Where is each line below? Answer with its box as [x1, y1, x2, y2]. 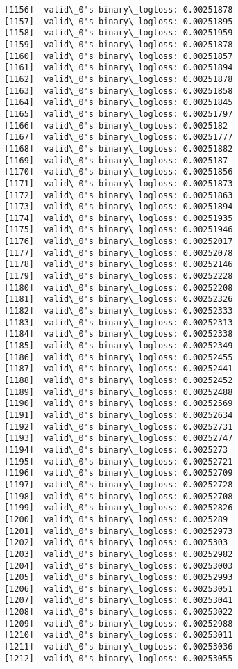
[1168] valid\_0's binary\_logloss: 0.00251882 [4, 143, 233, 154]
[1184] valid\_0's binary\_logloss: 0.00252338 [4, 329, 233, 339]
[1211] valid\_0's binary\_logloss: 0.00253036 [4, 642, 233, 652]
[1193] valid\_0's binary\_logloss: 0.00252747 [4, 433, 233, 444]
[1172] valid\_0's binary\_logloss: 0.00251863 [4, 190, 233, 200]
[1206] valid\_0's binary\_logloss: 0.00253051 [4, 583, 233, 594]
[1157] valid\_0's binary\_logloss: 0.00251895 [4, 16, 233, 26]
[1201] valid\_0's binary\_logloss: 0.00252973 [4, 526, 233, 536]
